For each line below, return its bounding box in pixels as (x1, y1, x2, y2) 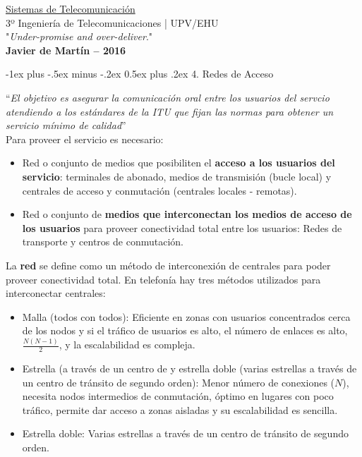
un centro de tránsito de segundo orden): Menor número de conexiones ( (22, 374, 334, 389)
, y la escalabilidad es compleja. (59, 337, 195, 352)
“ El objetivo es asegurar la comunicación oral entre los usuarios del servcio (6, 90, 330, 104)
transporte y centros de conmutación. (22, 234, 183, 249)
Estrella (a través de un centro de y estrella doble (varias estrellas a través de (22, 361, 357, 376)
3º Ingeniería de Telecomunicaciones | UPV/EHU (6, 15, 219, 30)
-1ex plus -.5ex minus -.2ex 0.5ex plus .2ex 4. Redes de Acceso (6, 66, 274, 81)
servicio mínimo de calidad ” (6, 118, 126, 133)
